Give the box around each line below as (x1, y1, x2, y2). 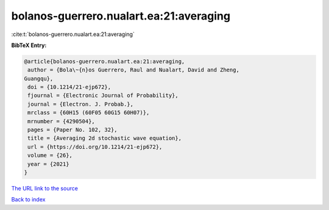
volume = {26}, (27, 152, 73, 159)
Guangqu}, (24, 75, 54, 82)
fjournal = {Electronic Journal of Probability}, (27, 92, 179, 99)
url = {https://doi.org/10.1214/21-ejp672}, (27, 143, 163, 150)
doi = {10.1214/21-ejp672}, (27, 84, 111, 91)
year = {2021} (27, 161, 69, 167)
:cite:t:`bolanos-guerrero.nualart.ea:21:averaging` (11, 31, 135, 38)
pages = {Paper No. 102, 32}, (27, 126, 118, 134)
